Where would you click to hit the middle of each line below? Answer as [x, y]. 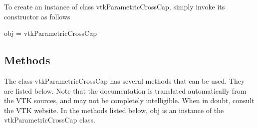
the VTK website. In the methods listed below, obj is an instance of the [114, 110]
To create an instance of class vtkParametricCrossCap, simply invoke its [115, 6]
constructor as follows [37, 16]
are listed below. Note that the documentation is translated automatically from [125, 90]
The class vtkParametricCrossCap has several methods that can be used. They [125, 80]
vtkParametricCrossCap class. [50, 120]
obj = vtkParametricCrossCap [50, 33]
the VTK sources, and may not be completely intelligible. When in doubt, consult [129, 100]
